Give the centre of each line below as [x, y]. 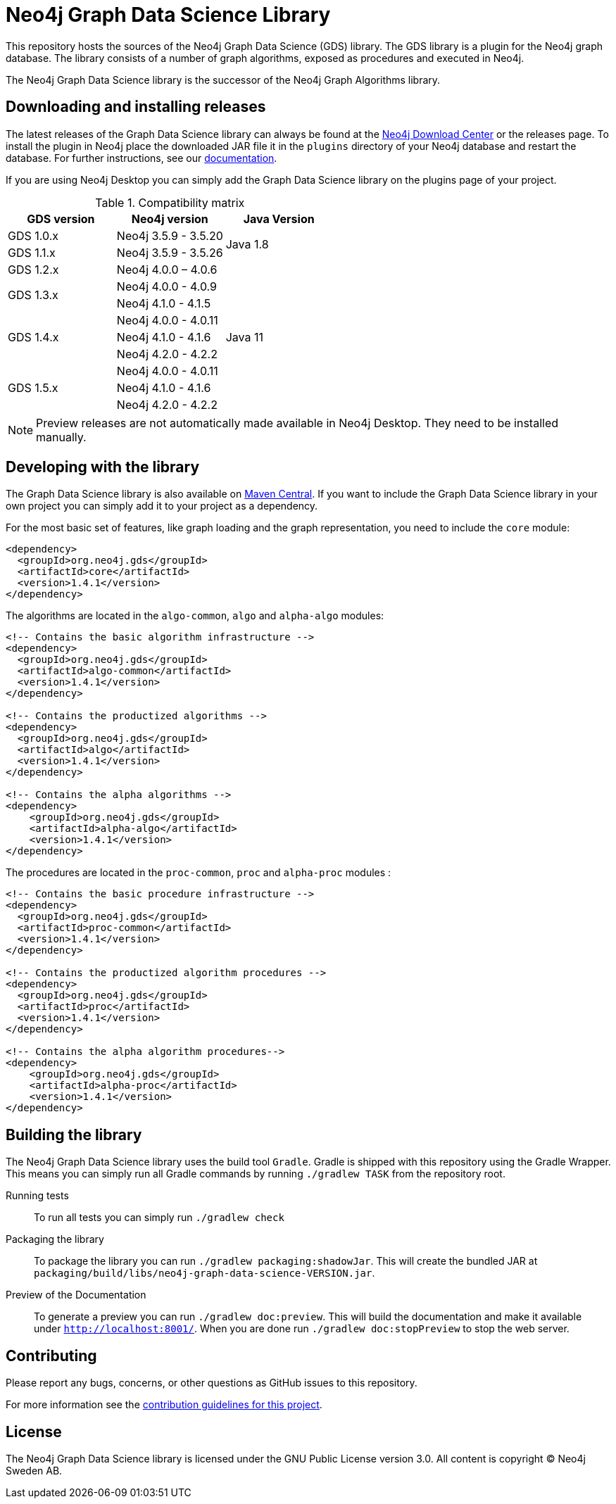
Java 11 [245, 337]
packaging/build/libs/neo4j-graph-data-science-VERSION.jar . [205, 1273]
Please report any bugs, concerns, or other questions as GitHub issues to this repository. [212, 1383]
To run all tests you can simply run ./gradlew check [159, 1218]
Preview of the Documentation [76, 1295]
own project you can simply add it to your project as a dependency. [162, 506]
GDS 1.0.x [33, 235]
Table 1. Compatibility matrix [170, 202]
